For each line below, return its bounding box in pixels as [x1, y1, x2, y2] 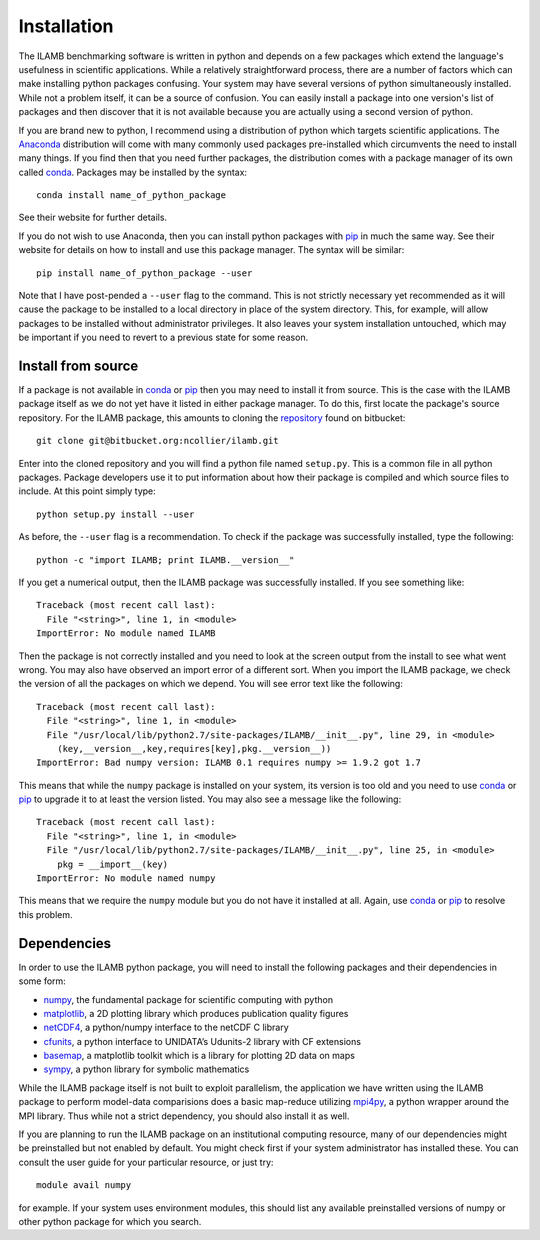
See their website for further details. [18, 211, 168, 224]
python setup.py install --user [36, 508, 195, 520]
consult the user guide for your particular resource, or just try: [18, 1156, 274, 1168]
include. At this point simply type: [18, 485, 157, 497]
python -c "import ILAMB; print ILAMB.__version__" [36, 554, 295, 565]
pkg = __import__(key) [56, 858, 169, 870]
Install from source [18, 358, 139, 374]
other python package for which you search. [18, 1215, 202, 1227]
